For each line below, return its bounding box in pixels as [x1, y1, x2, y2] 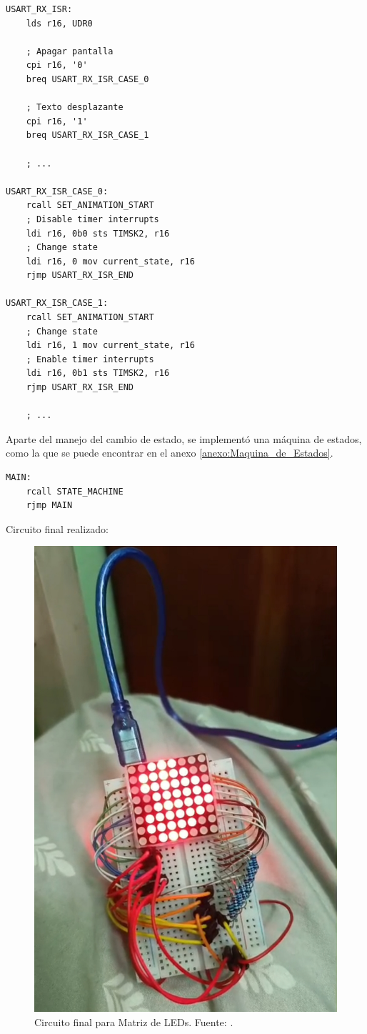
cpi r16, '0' [26, 60, 88, 71]
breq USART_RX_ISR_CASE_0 [26, 74, 149, 84]
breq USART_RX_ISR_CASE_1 [26, 130, 149, 141]
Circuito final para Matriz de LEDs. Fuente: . [34, 1014, 233, 1029]
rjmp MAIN [26, 500, 73, 511]
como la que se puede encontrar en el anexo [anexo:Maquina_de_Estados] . [6, 445, 333, 460]
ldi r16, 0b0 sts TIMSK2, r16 [26, 228, 170, 239]
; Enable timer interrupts [26, 354, 154, 364]
